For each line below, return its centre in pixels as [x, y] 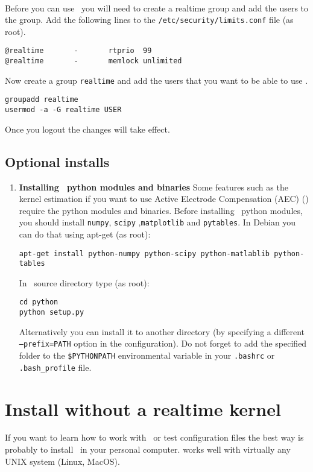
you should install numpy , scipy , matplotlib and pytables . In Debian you [157, 222]
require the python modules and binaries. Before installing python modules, [161, 210]
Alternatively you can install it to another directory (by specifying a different [162, 331]
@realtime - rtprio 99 [78, 51]
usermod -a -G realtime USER [63, 110]
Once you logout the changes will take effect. [87, 129]
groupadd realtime [42, 100]
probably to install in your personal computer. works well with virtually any [148, 449]
